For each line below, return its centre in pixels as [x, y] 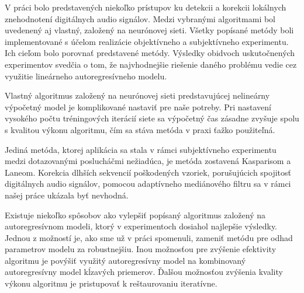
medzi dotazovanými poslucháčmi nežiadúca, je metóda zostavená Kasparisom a [148, 161]
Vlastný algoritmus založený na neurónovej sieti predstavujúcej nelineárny [137, 95]
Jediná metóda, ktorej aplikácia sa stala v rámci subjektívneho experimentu [141, 149]
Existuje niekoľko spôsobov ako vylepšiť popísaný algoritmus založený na [135, 214]
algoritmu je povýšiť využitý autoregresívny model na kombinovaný [125, 260]
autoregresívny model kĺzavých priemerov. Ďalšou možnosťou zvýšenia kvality [144, 272]
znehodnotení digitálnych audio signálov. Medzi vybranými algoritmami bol [140, 18]
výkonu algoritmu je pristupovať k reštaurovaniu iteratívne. [111, 283]
